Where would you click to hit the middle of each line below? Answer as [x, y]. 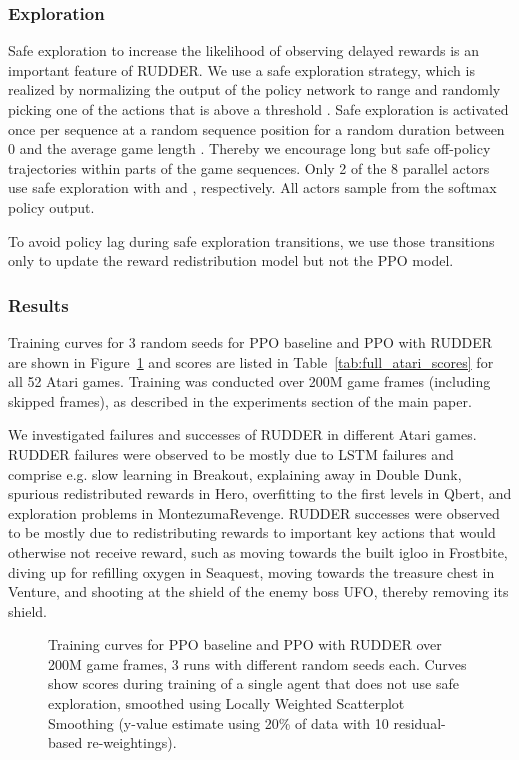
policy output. [51, 206]
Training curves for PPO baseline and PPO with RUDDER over [245, 644]
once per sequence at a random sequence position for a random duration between [256, 128]
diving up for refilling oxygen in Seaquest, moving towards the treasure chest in [251, 571]
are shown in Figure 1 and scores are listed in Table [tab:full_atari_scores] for [251, 361]
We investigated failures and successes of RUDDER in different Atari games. [242, 434]
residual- [419, 722]
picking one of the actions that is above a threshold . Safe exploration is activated [258, 109]
